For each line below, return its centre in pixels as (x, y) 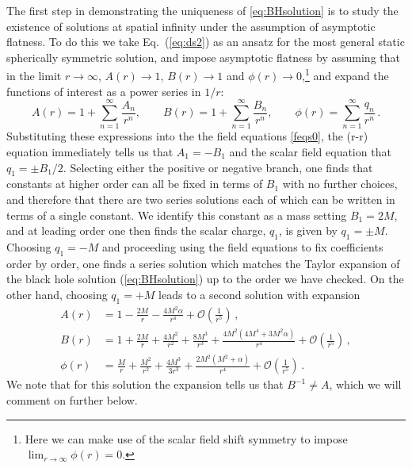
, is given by (308, 230)
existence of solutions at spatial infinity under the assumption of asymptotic (191, 26)
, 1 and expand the (345, 75)
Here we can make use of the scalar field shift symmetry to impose (186, 438)
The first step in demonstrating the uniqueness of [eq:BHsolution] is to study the (202, 10)
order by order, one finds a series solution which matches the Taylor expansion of (203, 263)
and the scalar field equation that (310, 151)
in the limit (34, 76)
